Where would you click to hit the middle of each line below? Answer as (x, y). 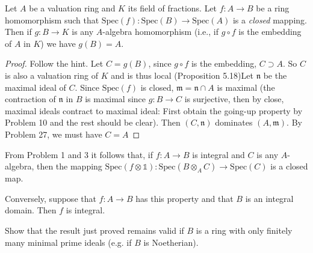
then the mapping (69, 166)
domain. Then (31, 210)
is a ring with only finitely (244, 230)
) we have (58, 43)
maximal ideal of (36, 87)
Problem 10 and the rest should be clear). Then (93, 122)
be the (275, 75)
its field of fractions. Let (172, 8)
